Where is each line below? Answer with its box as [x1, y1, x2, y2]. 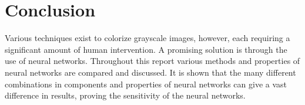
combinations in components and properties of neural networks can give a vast [5, 77, 287, 90]
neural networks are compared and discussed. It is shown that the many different [5, 66, 296, 78]
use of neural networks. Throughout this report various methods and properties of [5, 55, 300, 67]
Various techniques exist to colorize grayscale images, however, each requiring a [5, 32, 290, 44]
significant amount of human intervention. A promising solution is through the [5, 43, 287, 55]
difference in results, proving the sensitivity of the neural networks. [5, 89, 246, 101]
